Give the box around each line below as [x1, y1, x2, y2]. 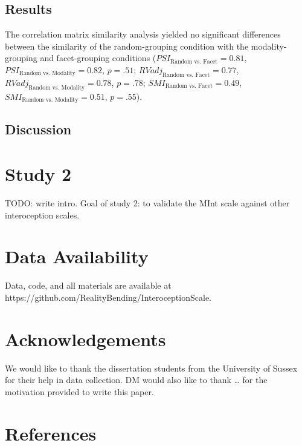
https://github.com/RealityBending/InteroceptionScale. [5, 290, 211, 303]
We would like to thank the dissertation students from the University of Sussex [5, 361, 298, 374]
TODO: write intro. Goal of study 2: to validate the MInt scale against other [5, 196, 290, 209]
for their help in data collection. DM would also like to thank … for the [5, 373, 268, 386]
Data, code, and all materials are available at [5, 279, 172, 292]
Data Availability [5, 244, 149, 269]
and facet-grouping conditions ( [40, 51, 156, 64]
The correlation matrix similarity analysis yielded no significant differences [5, 28, 281, 41]
